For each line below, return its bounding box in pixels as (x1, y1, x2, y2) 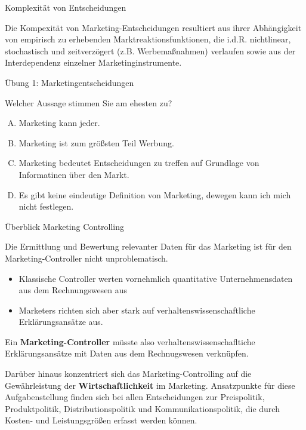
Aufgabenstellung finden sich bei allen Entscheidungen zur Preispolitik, (5, 391, 265, 403)
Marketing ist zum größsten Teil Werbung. (18, 136, 174, 149)
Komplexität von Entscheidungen (5, 1, 126, 13)
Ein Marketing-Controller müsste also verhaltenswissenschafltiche (5, 335, 255, 348)
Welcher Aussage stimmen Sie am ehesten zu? (5, 96, 172, 109)
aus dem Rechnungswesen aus (18, 284, 128, 296)
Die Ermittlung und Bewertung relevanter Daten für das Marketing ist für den (5, 240, 292, 253)
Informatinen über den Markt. (18, 168, 129, 180)
